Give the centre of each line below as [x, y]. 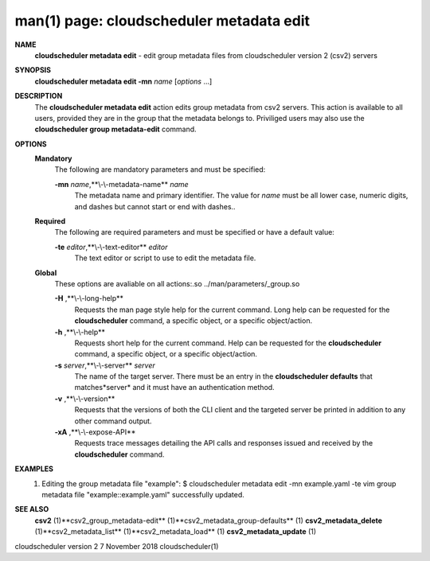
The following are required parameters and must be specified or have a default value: [194, 232]
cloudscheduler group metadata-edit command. [115, 129]
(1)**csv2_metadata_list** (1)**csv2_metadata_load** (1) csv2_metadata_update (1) [176, 532]
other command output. [113, 421]
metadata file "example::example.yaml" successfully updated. [143, 495]
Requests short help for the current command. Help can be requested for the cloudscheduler [228, 343]
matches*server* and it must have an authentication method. [174, 388]
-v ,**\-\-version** [85, 399]
